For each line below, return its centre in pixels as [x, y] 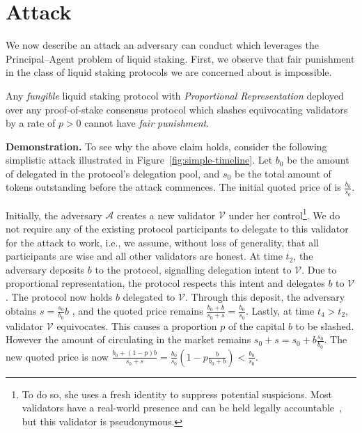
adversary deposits [45, 269]
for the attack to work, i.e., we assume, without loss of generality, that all [162, 242]
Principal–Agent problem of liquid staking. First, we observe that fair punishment [180, 58]
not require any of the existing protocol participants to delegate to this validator [177, 228]
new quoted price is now [57, 356]
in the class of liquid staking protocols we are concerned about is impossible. [169, 72]
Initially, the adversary [54, 215]
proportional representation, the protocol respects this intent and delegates [165, 283]
